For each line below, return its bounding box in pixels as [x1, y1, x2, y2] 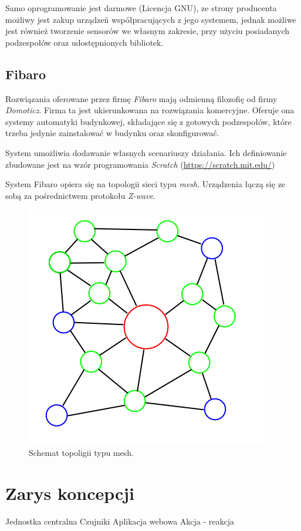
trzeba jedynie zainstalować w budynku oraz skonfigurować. [5, 127, 219, 139]
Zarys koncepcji [5, 481, 135, 505]
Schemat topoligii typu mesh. [29, 446, 134, 458]
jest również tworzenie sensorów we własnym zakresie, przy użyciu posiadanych [5, 25, 290, 37]
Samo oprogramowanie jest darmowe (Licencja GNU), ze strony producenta [5, 2, 277, 13]
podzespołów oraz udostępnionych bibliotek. [5, 36, 164, 48]
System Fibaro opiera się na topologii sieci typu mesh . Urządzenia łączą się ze [5, 178, 286, 190]
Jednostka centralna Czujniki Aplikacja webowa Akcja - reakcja [5, 515, 235, 527]
